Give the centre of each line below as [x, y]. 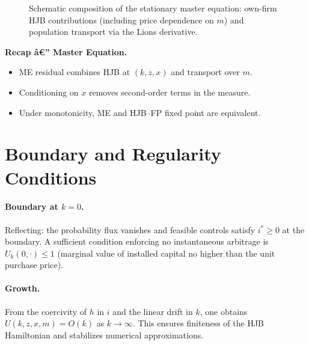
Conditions [51, 177]
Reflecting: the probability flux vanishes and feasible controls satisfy [130, 229]
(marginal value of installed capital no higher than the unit [166, 253]
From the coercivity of [46, 311]
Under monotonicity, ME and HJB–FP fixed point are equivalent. [140, 112]
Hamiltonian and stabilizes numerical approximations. [104, 334]
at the [293, 229]
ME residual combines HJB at [75, 72]
